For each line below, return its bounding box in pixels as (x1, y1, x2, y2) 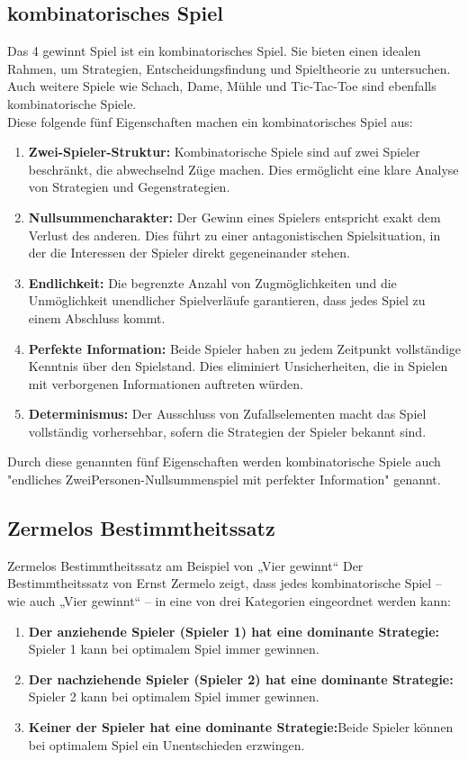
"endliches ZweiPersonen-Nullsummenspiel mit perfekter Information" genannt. (7, 470, 441, 489)
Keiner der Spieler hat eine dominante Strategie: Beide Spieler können (28, 718, 454, 737)
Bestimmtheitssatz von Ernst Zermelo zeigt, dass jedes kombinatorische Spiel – (7, 574, 442, 593)
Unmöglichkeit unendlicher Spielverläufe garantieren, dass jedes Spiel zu (28, 291, 426, 310)
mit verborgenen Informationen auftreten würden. (28, 374, 303, 393)
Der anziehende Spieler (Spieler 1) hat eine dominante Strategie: (28, 621, 440, 640)
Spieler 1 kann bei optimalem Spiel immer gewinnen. (28, 639, 319, 658)
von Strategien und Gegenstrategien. (28, 177, 230, 196)
